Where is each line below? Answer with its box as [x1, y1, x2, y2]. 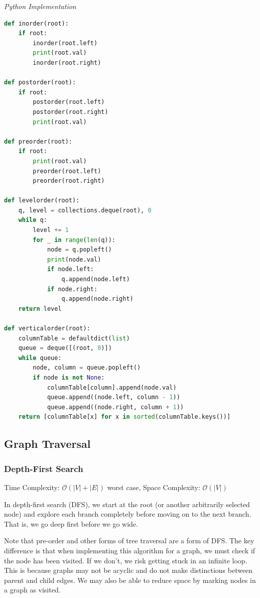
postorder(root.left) [33, 98, 105, 106]
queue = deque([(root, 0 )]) [18, 344, 112, 352]
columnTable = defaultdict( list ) [18, 334, 130, 342]
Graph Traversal [4, 436, 91, 451]
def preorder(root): [4, 138, 73, 145]
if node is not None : [33, 374, 105, 381]
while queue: [18, 354, 62, 362]
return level [18, 305, 62, 312]
